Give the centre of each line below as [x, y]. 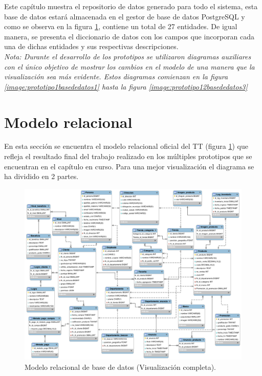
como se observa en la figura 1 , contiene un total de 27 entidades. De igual [121, 26]
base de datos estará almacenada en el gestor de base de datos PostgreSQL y [125, 16]
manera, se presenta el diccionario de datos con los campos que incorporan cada [129, 36]
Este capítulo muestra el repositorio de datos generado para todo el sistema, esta [131, 6]
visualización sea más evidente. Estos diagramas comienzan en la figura [116, 76]
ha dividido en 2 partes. [41, 176]
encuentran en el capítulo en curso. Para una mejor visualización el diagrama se [129, 166]
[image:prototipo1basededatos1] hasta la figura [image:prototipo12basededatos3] [126, 86]
